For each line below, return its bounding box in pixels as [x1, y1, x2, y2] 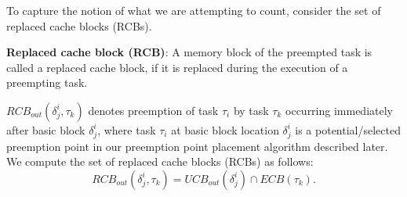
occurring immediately [285, 102, 393, 118]
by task [233, 102, 269, 118]
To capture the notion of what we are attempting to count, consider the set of [6, 2, 381, 18]
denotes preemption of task [88, 102, 219, 118]
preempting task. [6, 74, 88, 91]
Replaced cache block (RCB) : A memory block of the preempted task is [6, 44, 372, 60]
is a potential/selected [295, 121, 401, 138]
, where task [97, 121, 156, 138]
